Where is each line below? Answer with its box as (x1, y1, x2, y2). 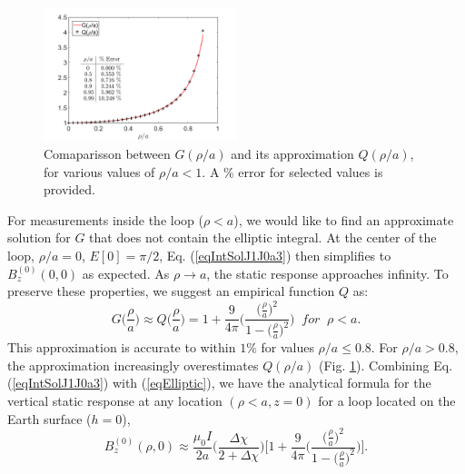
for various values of (44, 162, 155, 181)
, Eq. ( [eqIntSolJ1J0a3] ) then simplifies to (159, 245, 391, 264)
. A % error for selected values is (202, 162, 383, 181)
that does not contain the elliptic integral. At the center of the (89, 228, 437, 247)
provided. (44, 180, 95, 199)
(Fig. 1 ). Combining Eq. (318, 355, 453, 374)
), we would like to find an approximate (233, 210, 454, 229)
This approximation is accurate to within (7, 338, 236, 357)
